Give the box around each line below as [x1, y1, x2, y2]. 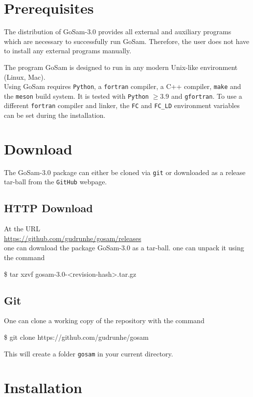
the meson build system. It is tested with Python [4, 90, 149, 101]
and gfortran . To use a [171, 90, 242, 101]
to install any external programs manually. [4, 45, 132, 56]
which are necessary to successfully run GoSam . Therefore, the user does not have [4, 36, 250, 46]
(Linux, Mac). [4, 71, 46, 82]
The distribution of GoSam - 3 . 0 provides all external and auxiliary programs [4, 26, 231, 37]
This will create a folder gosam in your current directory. [4, 348, 173, 358]
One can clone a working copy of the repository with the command [4, 315, 205, 326]
